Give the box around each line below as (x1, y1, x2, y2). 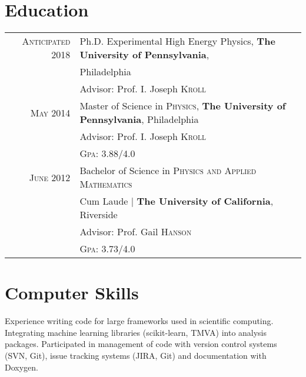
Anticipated (22, 34, 71, 48)
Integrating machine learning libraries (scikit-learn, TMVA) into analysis (5, 326, 267, 338)
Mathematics (79, 177, 132, 191)
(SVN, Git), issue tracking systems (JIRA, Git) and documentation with (5, 349, 267, 362)
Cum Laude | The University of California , (79, 194, 274, 208)
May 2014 (30, 105, 71, 119)
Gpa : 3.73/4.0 (79, 242, 135, 256)
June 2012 (29, 170, 71, 184)
